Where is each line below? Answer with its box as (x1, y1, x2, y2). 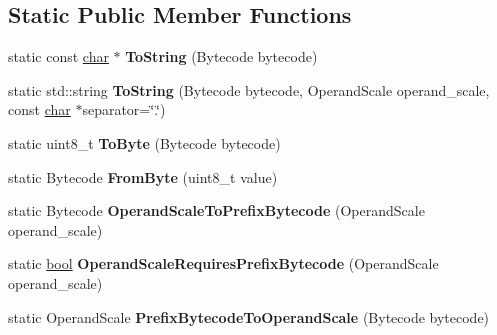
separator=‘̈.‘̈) (82, 99, 166, 120)
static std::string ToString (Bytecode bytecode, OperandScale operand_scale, (8, 79, 490, 100)
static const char (8, 46, 109, 67)
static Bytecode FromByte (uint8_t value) (8, 166, 278, 187)
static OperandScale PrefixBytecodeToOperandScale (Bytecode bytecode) (8, 306, 490, 327)
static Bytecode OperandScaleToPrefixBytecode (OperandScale (8, 200, 425, 221)
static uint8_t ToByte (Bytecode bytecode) (8, 132, 281, 153)
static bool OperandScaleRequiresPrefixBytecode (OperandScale (8, 253, 439, 274)
